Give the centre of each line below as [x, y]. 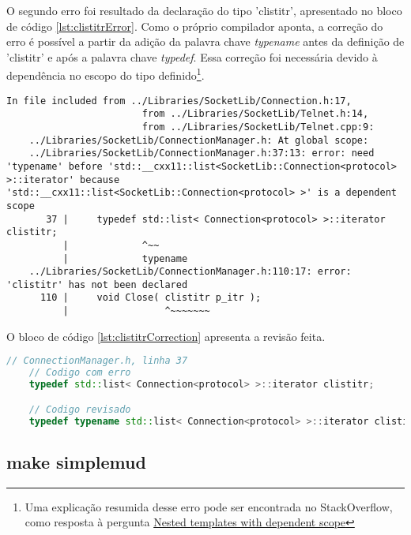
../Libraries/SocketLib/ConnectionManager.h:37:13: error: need [202, 153]
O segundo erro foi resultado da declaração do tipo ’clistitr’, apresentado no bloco [204, 10]
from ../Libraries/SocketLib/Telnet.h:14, [255, 114]
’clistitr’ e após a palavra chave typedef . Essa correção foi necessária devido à [192, 56]
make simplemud [76, 461]
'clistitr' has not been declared [97, 284]
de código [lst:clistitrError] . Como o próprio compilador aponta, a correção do [195, 26]
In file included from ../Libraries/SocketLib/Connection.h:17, [179, 101]
